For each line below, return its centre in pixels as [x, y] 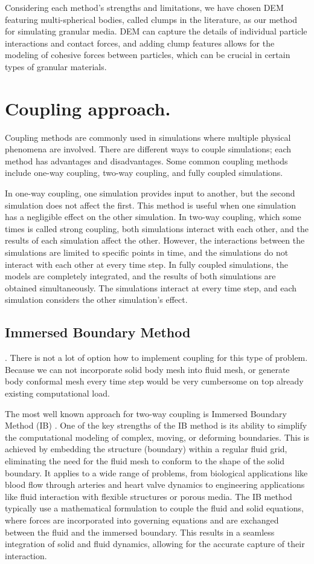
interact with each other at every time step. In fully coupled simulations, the [146, 264]
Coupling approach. [88, 108]
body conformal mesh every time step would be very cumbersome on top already [154, 381]
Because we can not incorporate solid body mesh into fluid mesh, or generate [147, 369]
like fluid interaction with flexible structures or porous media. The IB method [149, 496]
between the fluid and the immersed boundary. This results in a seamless [140, 532]
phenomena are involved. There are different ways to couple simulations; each [148, 149]
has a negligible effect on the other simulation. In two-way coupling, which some [153, 217]
